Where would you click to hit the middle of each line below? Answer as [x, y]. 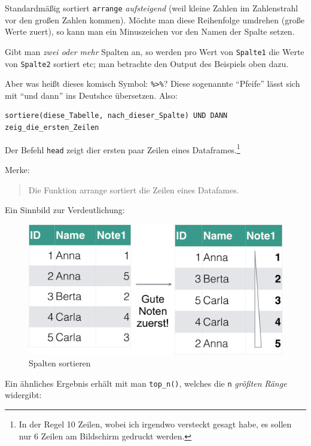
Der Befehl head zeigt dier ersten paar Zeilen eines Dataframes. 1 [123, 148]
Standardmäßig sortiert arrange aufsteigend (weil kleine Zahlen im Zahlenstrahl [152, 8]
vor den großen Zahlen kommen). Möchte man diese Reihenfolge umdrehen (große [155, 19]
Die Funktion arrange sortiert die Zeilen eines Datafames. [134, 189]
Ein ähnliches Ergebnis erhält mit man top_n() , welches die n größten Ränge [146, 383]
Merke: [17, 169]
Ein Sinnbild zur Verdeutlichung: [65, 210]
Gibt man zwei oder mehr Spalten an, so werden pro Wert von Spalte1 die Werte [155, 51]
